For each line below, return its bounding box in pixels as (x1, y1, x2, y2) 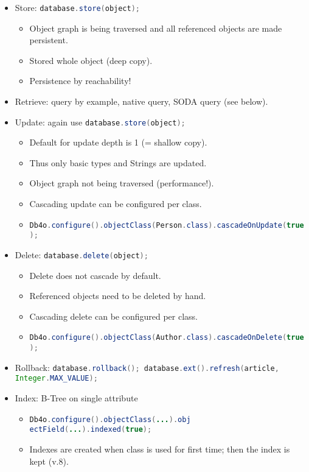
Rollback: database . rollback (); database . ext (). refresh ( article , (15, 361, 279, 373)
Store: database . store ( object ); (15, 1, 140, 13)
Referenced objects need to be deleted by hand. (29, 289, 206, 302)
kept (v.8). (29, 454, 69, 467)
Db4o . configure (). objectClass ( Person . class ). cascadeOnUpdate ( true (29, 220, 304, 230)
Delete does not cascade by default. (29, 269, 161, 281)
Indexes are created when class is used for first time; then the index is (29, 442, 290, 455)
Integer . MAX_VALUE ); (15, 374, 98, 383)
